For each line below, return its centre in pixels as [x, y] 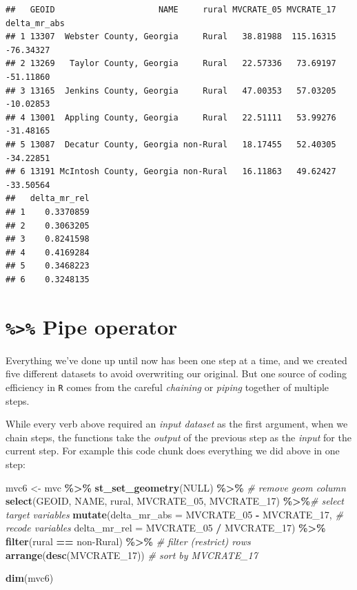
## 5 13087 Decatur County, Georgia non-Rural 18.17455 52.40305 [171, 144]
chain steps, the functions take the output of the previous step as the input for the [178, 437]
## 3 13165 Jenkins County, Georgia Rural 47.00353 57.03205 [171, 91]
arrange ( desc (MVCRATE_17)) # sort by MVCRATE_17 [132, 555]
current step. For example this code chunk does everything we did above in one [173, 451]
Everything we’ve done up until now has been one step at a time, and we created [176, 360]
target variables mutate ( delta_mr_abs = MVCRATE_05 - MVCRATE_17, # [174, 514]
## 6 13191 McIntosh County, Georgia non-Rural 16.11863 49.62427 [171, 172]
